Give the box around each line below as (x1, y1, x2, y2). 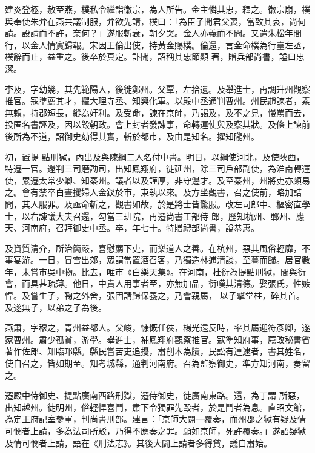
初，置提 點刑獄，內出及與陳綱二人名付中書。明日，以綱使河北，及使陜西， (5, 150, 305, 163)
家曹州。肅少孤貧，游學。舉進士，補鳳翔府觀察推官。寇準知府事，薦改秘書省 (5, 333, 310, 345)
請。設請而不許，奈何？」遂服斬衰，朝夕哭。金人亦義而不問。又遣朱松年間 (5, 27, 302, 39)
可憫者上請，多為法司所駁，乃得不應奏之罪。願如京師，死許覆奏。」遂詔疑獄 (5, 425, 306, 437)
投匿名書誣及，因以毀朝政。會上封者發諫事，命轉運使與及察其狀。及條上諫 (5, 118, 302, 131)
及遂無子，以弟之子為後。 (5, 301, 107, 313)
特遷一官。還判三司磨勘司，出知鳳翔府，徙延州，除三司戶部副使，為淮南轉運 (5, 162, 310, 175)
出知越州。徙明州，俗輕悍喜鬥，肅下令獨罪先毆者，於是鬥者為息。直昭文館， (5, 400, 310, 413)
